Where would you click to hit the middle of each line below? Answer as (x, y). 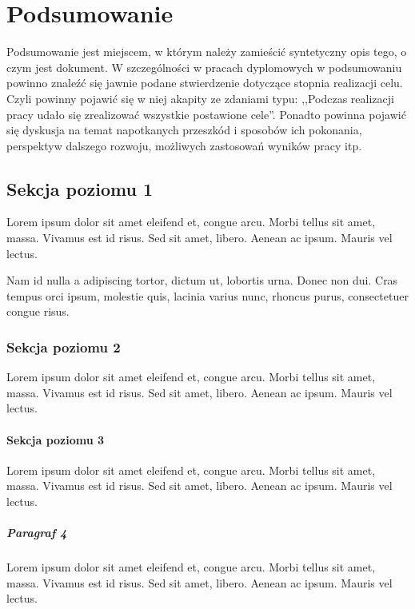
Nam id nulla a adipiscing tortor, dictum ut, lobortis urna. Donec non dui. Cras (202, 280)
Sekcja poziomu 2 (64, 346)
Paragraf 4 (37, 533)
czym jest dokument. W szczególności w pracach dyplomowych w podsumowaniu (204, 67)
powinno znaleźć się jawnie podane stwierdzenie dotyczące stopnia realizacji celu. (205, 83)
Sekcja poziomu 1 (80, 188)
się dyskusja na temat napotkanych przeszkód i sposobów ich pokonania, (184, 130)
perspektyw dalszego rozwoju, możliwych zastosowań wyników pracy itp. (184, 145)
